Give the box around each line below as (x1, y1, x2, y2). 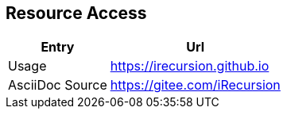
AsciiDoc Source (8, 77, 107, 94)
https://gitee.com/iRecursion (110, 77, 281, 94)
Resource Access (6, 3, 147, 23)
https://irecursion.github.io (110, 58, 270, 75)
